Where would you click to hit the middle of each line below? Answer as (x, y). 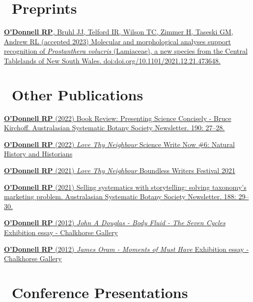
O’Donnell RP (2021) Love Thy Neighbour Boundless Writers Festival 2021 (120, 170)
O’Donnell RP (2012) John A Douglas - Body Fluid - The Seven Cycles (115, 223)
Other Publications (78, 94)
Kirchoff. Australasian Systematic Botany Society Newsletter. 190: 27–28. (114, 128)
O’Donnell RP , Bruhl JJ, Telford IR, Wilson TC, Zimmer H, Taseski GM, (119, 32)
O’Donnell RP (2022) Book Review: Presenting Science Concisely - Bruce (118, 118)
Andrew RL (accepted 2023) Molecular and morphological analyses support (118, 41)
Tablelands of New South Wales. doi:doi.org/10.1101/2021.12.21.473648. (112, 60)
